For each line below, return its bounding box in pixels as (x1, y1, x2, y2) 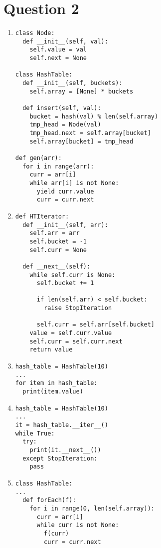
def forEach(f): (22, 496, 76, 504)
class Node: (15, 29, 55, 37)
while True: (15, 429, 55, 437)
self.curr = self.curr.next (29, 337, 123, 345)
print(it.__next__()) (29, 446, 101, 453)
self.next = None (29, 54, 87, 62)
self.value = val (29, 46, 87, 53)
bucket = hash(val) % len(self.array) (29, 112, 159, 120)
